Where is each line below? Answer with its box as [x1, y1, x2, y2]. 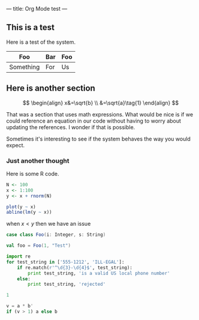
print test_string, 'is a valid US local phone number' [28, 270, 170, 276]
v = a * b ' [6, 303, 34, 309]
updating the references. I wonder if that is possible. [6, 123, 135, 131]
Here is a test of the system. [6, 38, 76, 46]
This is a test [6, 22, 55, 32]
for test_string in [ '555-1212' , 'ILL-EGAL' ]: [6, 259, 125, 265]
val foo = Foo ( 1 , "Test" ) [6, 243, 71, 249]
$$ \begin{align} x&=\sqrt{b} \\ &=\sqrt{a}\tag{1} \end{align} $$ [22, 99, 179, 106]
